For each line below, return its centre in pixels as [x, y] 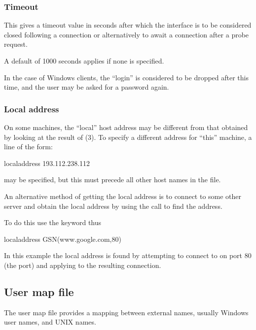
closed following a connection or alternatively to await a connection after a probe [127, 34]
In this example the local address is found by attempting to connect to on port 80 [128, 255]
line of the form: [28, 147]
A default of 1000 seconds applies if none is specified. [84, 61]
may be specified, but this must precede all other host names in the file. [112, 180]
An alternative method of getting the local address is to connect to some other [123, 196]
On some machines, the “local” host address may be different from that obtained [126, 127]
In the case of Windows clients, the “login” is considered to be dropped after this [127, 77]
